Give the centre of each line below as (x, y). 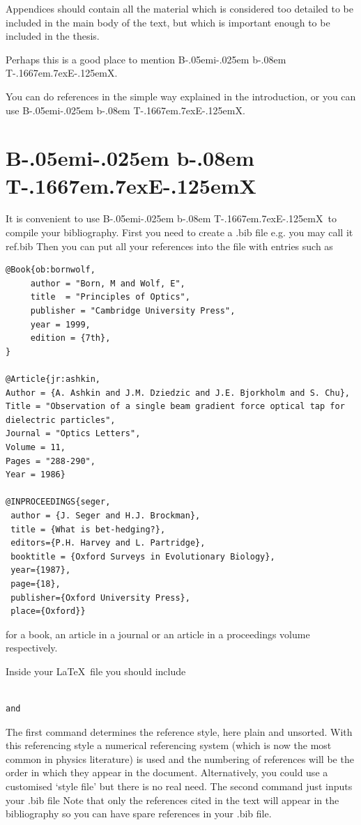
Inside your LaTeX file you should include (96, 671)
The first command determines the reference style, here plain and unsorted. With (179, 731)
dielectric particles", (61, 420)
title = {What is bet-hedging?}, (88, 529)
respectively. (32, 648)
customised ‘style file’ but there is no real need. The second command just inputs (179, 786)
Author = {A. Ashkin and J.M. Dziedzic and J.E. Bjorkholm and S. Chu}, (178, 393)
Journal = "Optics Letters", (73, 434)
